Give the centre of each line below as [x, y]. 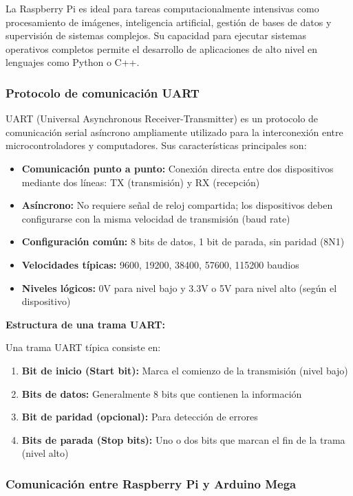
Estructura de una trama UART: [86, 324]
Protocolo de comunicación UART [103, 92]
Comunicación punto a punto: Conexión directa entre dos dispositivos [178, 168]
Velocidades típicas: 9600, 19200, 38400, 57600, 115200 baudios [160, 264]
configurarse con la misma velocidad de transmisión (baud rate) [156, 218]
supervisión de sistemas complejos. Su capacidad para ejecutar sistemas [156, 35]
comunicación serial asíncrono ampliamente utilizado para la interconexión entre [174, 132]
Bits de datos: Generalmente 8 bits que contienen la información [162, 393]
